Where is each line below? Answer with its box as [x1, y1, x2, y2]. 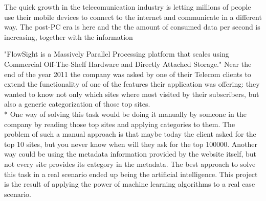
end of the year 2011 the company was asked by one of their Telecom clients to [4, 68, 251, 79]
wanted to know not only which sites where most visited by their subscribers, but [4, 88, 259, 99]
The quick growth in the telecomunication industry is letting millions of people [4, 2, 251, 12]
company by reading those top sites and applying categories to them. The [4, 118, 235, 129]
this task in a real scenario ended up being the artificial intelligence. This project [4, 168, 258, 179]
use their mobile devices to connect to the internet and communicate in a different [4, 11, 262, 22]
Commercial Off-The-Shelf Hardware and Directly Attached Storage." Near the [4, 58, 252, 69]
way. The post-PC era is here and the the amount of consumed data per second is [4, 21, 260, 32]
